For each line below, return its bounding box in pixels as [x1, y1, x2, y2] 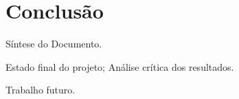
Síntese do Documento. [5, 36, 102, 51]
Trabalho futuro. [5, 82, 76, 97]
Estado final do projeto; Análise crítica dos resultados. [5, 59, 234, 74]
